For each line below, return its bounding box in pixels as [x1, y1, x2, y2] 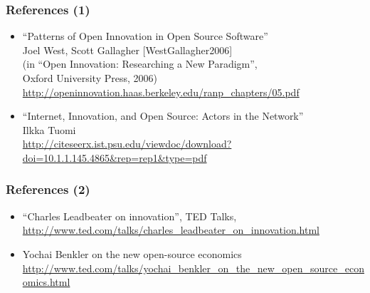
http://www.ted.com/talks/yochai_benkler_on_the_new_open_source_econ [22, 260, 364, 275]
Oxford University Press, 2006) [22, 71, 157, 85]
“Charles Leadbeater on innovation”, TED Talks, [22, 208, 237, 223]
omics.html [22, 274, 70, 289]
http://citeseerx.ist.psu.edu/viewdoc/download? [22, 136, 232, 151]
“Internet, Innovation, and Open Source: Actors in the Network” [22, 108, 304, 123]
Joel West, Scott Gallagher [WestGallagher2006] [22, 42, 233, 57]
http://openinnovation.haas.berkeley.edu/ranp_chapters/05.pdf [22, 84, 300, 99]
